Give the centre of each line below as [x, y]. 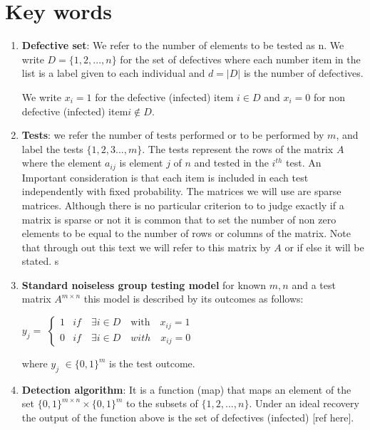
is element [141, 163]
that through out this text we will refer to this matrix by [146, 247]
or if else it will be [324, 247]
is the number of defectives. [303, 73]
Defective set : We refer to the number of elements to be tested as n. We [183, 45]
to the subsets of [162, 403]
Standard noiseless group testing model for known [144, 284]
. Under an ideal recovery [304, 403]
